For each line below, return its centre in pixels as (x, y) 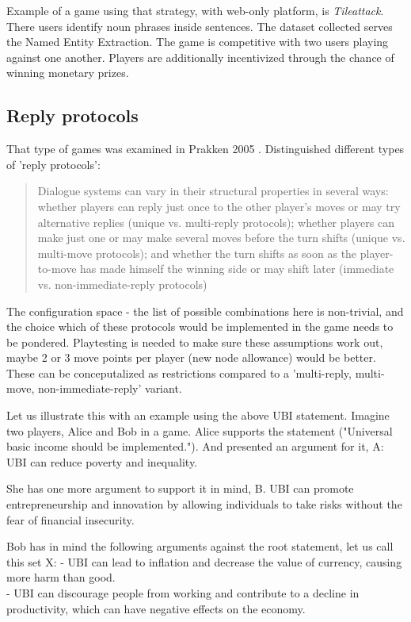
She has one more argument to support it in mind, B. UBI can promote (180, 488)
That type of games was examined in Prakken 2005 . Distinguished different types (205, 149)
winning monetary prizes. (68, 73)
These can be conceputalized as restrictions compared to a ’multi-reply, (179, 372)
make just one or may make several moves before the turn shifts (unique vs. (221, 238)
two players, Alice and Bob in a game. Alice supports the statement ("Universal (200, 430)
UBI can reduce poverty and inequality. (102, 461)
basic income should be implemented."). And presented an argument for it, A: (195, 446)
